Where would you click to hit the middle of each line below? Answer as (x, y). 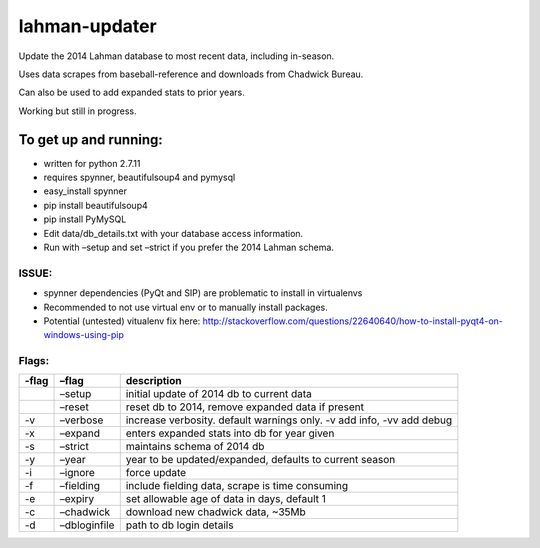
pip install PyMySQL (85, 219)
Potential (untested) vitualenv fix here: (122, 321)
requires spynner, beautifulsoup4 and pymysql (139, 177)
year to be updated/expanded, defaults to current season (260, 460)
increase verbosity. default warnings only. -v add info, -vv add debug (289, 420)
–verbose (81, 420)
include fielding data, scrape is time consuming (237, 486)
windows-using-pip (84, 335)
